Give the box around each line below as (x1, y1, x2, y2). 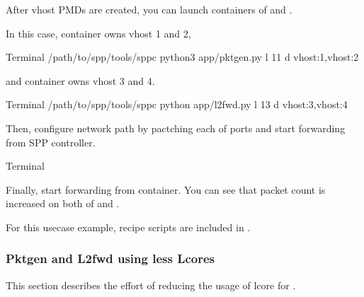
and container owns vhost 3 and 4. (6, 73, 155, 88)
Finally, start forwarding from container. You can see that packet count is (6, 182, 326, 197)
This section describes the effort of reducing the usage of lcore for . (6, 277, 296, 292)
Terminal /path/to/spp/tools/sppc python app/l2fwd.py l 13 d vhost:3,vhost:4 (6, 97, 348, 112)
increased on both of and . (6, 196, 120, 211)
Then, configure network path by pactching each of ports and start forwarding (6, 120, 346, 135)
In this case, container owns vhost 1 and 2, (6, 25, 191, 40)
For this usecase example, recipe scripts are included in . (6, 219, 251, 234)
